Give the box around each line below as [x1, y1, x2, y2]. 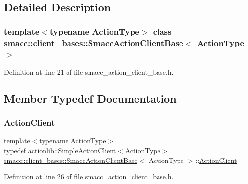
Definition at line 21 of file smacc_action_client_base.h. [4, 67, 174, 77]
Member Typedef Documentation [4, 91, 177, 106]
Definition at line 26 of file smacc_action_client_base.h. [4, 171, 174, 182]
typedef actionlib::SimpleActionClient [4, 145, 116, 156]
